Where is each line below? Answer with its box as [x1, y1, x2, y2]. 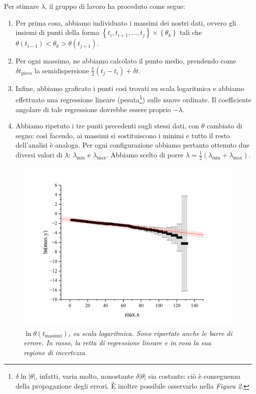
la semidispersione [34, 65, 89, 75]
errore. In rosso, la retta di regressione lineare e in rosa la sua [24, 337, 212, 348]
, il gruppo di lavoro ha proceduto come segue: [45, 1, 186, 11]
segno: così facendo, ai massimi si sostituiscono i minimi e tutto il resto [15, 130, 230, 140]
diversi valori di [15, 150, 63, 159]
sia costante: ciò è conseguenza [148, 371, 241, 381]
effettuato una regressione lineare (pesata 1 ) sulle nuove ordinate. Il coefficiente [15, 93, 252, 105]
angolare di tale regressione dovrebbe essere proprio [15, 104, 171, 114]
